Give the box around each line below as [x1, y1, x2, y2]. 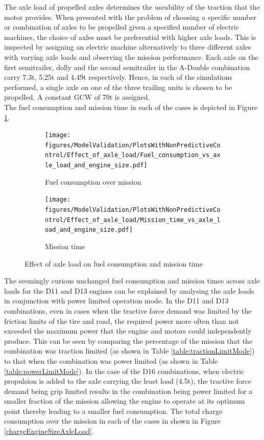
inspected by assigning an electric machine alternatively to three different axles [4, 41, 251, 52]
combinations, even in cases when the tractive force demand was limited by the [4, 305, 252, 316]
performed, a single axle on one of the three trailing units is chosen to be [4, 81, 232, 92]
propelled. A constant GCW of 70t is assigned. [4, 92, 150, 102]
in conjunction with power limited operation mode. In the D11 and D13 [4, 295, 229, 306]
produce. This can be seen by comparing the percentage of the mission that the [4, 335, 253, 346]
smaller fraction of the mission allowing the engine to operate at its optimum [4, 395, 245, 406]
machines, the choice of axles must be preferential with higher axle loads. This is [4, 31, 256, 42]
